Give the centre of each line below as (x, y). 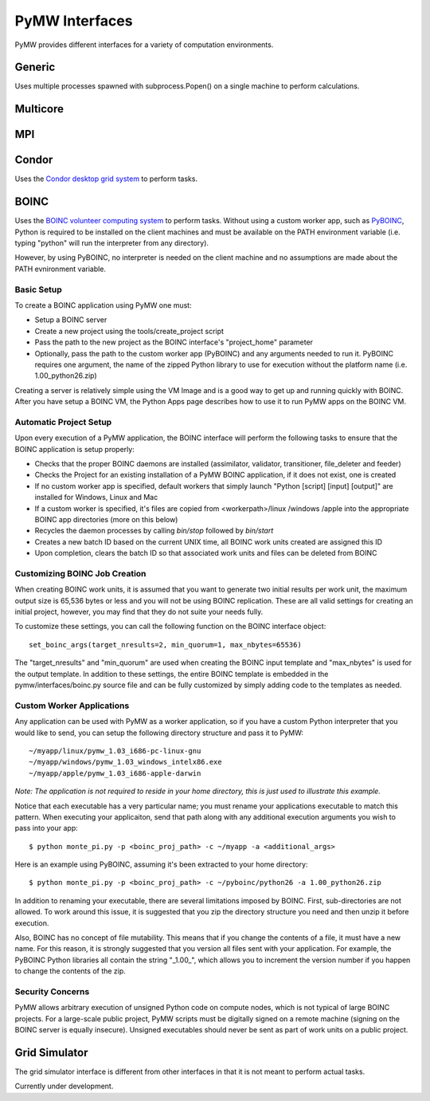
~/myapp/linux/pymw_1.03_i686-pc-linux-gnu (115, 751)
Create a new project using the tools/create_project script (129, 331)
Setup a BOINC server (71, 320)
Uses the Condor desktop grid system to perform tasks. (106, 179)
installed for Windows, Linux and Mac (96, 497)
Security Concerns (52, 991)
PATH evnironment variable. (61, 269)
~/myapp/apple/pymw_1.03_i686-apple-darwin (115, 773)
